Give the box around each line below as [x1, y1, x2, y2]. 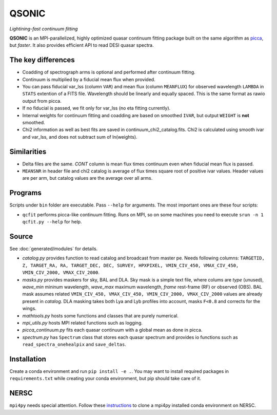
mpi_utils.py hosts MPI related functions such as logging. [22, 319, 143, 326]
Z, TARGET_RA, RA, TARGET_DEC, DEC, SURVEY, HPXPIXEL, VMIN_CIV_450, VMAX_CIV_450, [22, 262, 239, 268]
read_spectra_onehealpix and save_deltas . [22, 342, 127, 348]
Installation [9, 354, 46, 363]
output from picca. [22, 98, 62, 104]
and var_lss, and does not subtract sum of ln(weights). [22, 134, 138, 140]
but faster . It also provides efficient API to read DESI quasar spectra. [9, 42, 154, 48]
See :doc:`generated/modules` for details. [9, 246, 98, 252]
